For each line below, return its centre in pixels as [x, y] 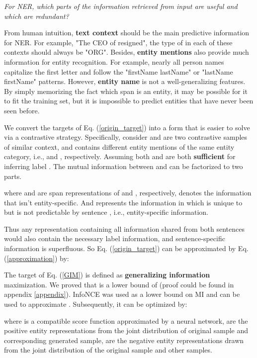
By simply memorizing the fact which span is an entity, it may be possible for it [126, 91]
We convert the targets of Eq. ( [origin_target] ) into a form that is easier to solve [127, 127]
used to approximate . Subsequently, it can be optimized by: [96, 304]
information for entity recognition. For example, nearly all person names [114, 61]
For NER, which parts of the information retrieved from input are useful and [121, 6]
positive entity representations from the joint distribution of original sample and [126, 330]
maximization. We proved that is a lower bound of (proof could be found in [119, 284]
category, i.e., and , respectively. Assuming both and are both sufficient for [120, 156]
